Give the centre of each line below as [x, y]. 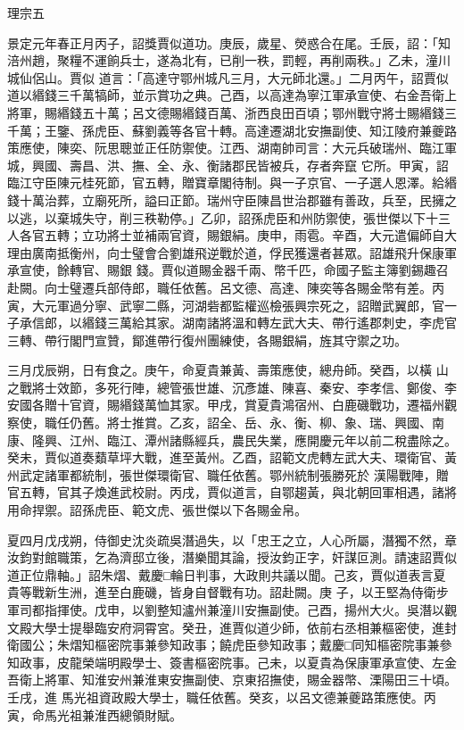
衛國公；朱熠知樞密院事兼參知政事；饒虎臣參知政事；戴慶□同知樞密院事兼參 [230, 645]
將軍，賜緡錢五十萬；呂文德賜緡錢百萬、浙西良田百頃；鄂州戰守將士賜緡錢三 [232, 112]
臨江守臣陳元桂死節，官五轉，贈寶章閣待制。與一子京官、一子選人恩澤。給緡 [232, 182]
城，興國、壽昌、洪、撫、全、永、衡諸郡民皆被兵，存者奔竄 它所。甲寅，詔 [228, 165]
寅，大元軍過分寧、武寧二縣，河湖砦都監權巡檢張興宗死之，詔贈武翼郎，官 [226, 305]
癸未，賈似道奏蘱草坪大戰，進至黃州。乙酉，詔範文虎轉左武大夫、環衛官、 [226, 457]
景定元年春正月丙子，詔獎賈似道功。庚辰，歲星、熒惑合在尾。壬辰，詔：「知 [229, 42]
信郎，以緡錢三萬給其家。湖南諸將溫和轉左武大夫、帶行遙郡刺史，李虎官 [244, 323]
